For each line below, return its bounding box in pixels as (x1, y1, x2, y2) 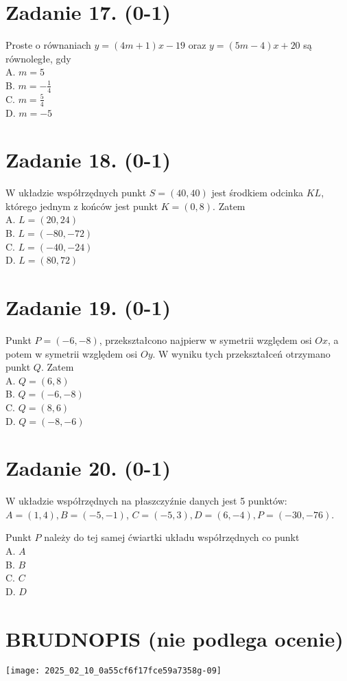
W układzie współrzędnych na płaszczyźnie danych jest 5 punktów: (5, 494, 287, 508)
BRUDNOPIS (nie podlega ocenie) (5, 624, 344, 652)
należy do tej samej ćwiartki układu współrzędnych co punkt (44, 530, 300, 544)
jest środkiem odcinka (211, 185, 304, 200)
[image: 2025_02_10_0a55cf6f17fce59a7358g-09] (5, 665, 222, 676)
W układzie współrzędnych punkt (5, 185, 147, 200)
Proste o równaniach (5, 38, 91, 52)
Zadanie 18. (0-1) (5, 146, 171, 174)
